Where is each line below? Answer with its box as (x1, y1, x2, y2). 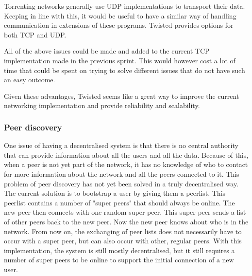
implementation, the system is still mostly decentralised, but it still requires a (4, 245, 235, 255)
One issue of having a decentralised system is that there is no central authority (4, 140, 238, 150)
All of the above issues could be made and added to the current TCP (4, 46, 210, 56)
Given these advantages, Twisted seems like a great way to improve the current (4, 91, 239, 101)
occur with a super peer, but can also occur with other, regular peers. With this (4, 236, 242, 246)
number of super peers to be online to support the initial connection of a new (4, 255, 234, 265)
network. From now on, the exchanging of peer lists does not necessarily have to (4, 226, 242, 236)
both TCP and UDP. (4, 29, 67, 39)
